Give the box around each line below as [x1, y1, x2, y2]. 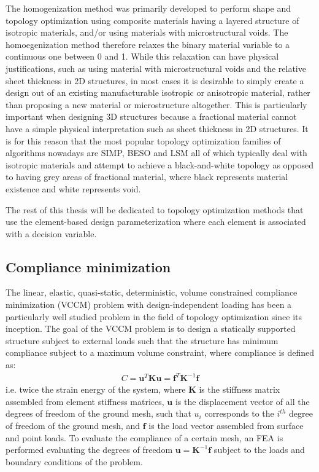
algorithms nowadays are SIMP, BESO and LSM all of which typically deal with [6, 146, 307, 159]
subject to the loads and [213, 443, 305, 456]
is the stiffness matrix [199, 383, 280, 396]
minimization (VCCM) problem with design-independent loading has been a [6, 298, 292, 311]
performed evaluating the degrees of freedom [6, 443, 173, 456]
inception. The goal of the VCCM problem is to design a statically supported [6, 322, 296, 335]
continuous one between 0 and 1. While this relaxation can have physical [6, 50, 279, 63]
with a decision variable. [6, 227, 97, 240]
